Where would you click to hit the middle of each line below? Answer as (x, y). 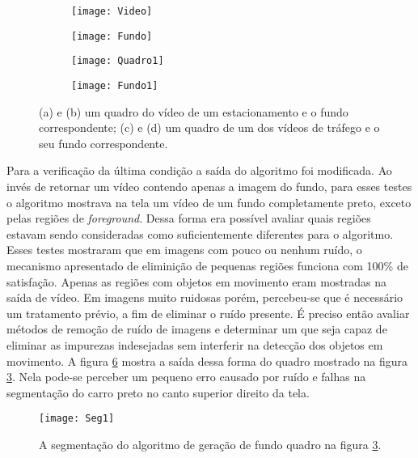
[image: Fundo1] (115, 85)
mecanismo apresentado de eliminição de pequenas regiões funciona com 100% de (207, 265)
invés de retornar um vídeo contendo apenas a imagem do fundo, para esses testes (209, 186)
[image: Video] (112, 11)
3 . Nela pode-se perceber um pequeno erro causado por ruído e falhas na (186, 377)
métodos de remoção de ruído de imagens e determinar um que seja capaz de (197, 329)
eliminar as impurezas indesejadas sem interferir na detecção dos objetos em (195, 344)
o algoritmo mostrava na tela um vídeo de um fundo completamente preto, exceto (209, 202)
